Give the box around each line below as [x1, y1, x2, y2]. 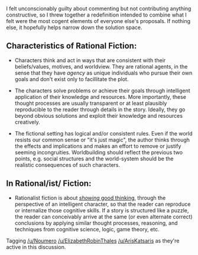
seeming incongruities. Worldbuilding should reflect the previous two [14, 149, 183, 156]
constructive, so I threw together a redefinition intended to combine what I [6, 11, 187, 18]
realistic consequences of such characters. [14, 161, 121, 168]
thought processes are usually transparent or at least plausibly [14, 99, 167, 106]
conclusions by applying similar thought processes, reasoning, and [14, 219, 178, 227]
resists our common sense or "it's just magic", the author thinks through [14, 136, 190, 143]
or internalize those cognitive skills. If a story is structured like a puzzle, [14, 206, 189, 214]
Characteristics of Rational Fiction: [6, 41, 137, 51]
